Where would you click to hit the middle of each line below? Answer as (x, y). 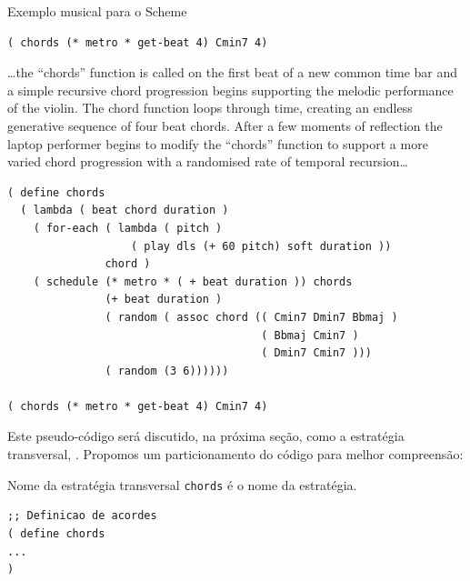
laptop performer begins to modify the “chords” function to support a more (218, 143)
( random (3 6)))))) (167, 371)
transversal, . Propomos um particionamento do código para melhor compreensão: (235, 454)
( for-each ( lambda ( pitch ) (128, 228)
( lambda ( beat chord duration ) (125, 210)
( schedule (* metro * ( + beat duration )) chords (193, 281)
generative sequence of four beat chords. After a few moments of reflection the (225, 125)
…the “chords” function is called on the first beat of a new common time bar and (233, 72)
